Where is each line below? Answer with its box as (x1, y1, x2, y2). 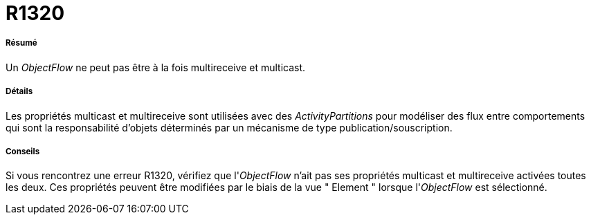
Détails (6, 86, 33, 97)
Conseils (6, 146, 40, 156)
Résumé (6, 38, 37, 48)
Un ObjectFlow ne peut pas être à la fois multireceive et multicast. (6, 61, 306, 73)
